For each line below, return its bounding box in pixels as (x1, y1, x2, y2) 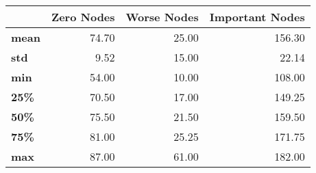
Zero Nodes (51, 9, 115, 25)
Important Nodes (209, 9, 305, 25)
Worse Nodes (125, 9, 199, 25)
